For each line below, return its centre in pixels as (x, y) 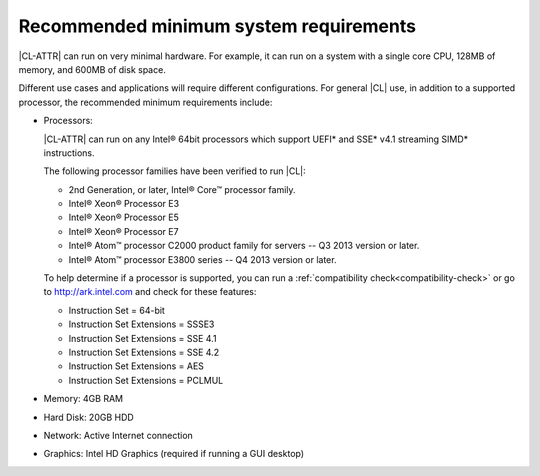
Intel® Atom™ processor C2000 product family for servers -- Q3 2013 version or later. (244, 246)
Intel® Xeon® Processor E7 (123, 231)
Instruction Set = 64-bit (116, 310)
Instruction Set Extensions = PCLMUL (146, 380)
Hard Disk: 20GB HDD (88, 417)
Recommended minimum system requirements (217, 26)
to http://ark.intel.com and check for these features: (150, 292)
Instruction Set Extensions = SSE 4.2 (144, 352)
